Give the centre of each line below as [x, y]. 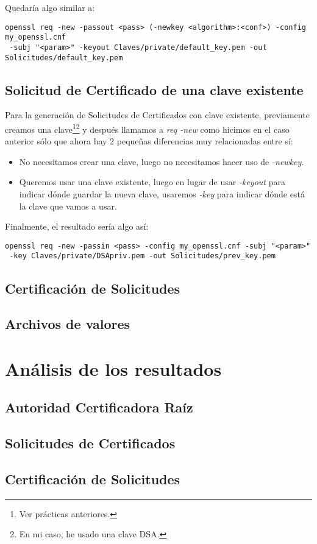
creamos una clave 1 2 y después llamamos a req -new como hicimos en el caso [147, 128]
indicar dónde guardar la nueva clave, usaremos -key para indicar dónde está [162, 194]
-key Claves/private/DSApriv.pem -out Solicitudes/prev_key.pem [142, 256]
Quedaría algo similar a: [50, 7]
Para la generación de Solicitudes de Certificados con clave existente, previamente [157, 115]
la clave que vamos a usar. [68, 206]
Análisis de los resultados [113, 368]
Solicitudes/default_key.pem [64, 58]
